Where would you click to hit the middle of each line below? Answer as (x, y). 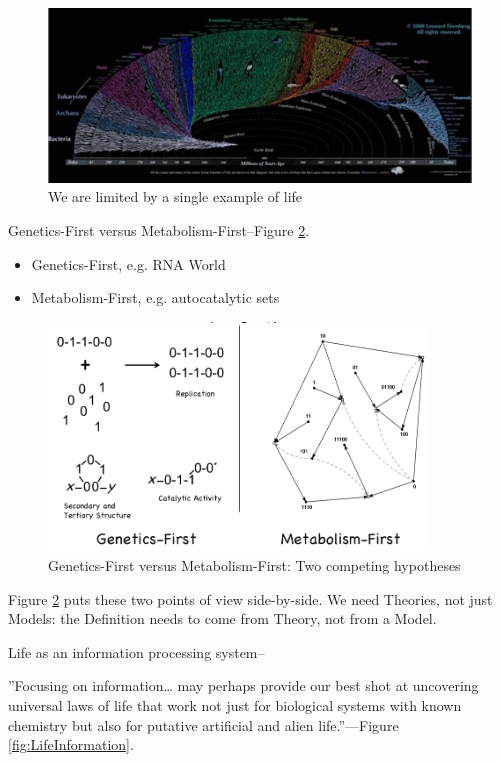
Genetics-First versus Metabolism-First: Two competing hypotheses (254, 565)
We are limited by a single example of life (175, 196)
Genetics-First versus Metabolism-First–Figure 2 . (159, 229)
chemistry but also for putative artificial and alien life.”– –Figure (203, 724)
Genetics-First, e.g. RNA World (128, 263)
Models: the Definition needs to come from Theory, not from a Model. (222, 618)
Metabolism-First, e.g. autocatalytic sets (155, 297)
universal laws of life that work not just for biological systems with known (235, 705)
